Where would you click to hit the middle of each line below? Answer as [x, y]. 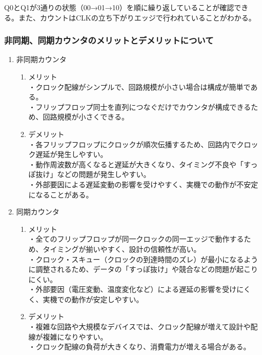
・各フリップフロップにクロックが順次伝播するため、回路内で [133, 144]
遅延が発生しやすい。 [72, 154]
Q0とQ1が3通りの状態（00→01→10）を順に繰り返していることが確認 [119, 7]
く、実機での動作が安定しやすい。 [86, 299]
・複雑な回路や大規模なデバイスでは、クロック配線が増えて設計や [139, 327]
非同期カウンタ [41, 59]
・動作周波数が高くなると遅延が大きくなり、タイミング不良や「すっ [143, 164]
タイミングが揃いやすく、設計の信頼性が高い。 [122, 249]
